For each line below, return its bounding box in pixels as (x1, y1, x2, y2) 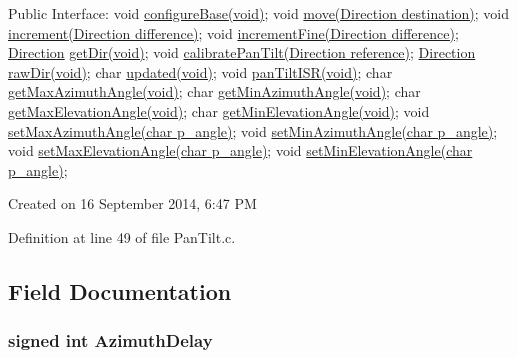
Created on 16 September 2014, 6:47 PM (8, 193, 257, 214)
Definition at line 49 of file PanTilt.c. (8, 226, 236, 247)
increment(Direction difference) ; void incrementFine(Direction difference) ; (8, 22, 459, 43)
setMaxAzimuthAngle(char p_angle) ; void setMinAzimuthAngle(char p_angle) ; (8, 120, 498, 141)
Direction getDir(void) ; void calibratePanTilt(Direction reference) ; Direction (8, 42, 476, 63)
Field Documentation (8, 275, 232, 306)
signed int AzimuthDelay (8, 328, 213, 353)
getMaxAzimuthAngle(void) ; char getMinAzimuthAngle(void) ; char (8, 81, 421, 102)
